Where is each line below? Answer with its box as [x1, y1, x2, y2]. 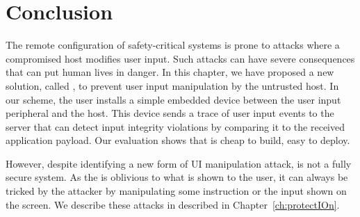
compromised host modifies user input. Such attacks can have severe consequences [6, 51, 355, 65]
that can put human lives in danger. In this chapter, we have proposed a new [6, 65, 334, 79]
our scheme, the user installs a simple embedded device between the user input [6, 92, 341, 106]
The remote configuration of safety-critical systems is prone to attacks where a [6, 38, 340, 52]
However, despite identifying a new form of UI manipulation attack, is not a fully [6, 156, 352, 170]
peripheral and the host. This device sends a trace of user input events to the [6, 106, 334, 120]
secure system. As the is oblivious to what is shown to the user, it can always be [6, 170, 348, 184]
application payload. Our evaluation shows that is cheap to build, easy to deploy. [6, 133, 350, 147]
